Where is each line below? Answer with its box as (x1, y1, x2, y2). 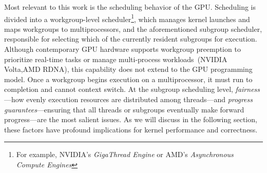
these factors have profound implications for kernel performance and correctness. (4, 124, 258, 134)
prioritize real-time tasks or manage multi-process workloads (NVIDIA (4, 53, 227, 64)
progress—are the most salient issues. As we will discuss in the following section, (4, 114, 257, 125)
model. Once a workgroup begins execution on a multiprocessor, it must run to (4, 73, 253, 84)
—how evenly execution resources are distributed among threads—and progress (4, 94, 253, 104)
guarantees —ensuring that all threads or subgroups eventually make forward (4, 104, 244, 114)
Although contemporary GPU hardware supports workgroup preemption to (4, 44, 241, 54)
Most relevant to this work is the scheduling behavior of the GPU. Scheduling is (4, 2, 256, 12)
